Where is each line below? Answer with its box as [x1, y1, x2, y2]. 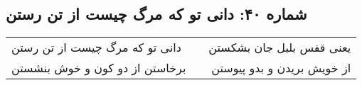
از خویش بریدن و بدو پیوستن [211, 59, 351, 76]
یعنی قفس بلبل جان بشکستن [208, 39, 351, 56]
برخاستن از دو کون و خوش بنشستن [11, 59, 186, 76]
